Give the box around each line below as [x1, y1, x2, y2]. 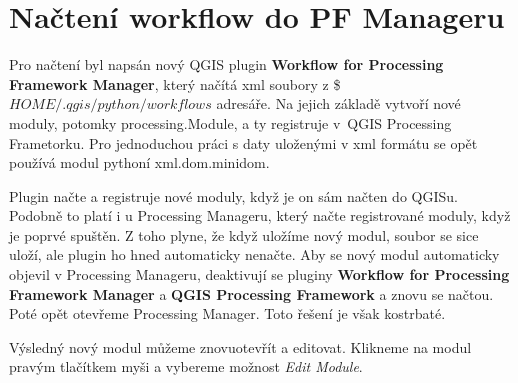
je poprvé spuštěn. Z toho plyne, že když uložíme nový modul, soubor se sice [9, 224, 479, 245]
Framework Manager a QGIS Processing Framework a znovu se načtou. [9, 283, 494, 304]
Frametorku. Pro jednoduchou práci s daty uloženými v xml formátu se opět [9, 132, 478, 153]
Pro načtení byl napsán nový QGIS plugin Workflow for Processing [9, 54, 444, 75]
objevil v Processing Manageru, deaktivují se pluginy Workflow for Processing [9, 264, 510, 285]
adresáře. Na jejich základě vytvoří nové [216, 93, 461, 114]
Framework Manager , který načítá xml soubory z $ [9, 73, 341, 94]
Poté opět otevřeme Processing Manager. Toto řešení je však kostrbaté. [9, 303, 446, 324]
